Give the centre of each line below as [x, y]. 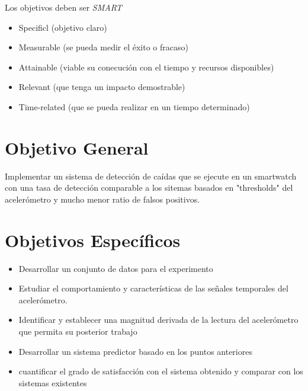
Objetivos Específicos [93, 240]
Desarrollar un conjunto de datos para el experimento [116, 268]
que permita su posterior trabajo [78, 331]
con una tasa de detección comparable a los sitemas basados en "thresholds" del [149, 188]
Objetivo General [77, 147]
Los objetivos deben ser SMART [63, 7]
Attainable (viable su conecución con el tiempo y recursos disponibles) [146, 67]
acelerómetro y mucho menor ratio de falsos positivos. [102, 199]
